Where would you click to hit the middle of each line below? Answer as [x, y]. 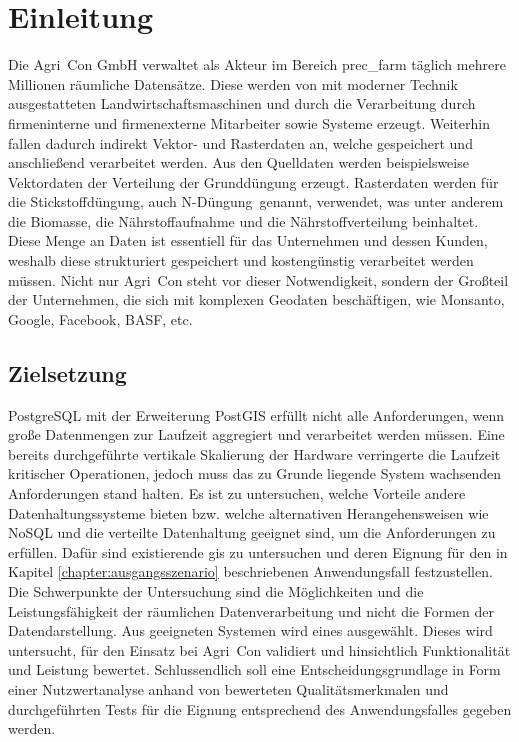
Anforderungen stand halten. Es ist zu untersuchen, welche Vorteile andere [237, 493]
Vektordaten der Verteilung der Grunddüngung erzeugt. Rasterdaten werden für [253, 181]
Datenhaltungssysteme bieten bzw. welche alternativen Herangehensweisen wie [248, 512]
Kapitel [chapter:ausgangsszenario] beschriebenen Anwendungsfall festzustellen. [250, 571]
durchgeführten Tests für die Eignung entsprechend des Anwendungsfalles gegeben [260, 708]
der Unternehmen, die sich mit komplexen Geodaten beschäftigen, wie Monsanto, [256, 299]
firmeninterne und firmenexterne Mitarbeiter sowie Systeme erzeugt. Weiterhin [249, 122]
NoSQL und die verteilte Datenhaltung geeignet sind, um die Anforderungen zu [252, 532]
